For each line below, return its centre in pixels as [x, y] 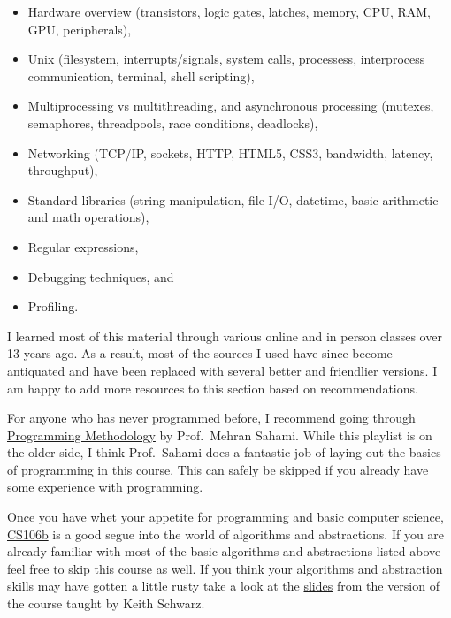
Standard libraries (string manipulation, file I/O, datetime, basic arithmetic [233, 199]
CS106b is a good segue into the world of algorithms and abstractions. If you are [226, 534]
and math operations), [88, 217]
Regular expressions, [83, 246]
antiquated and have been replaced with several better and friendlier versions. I [222, 370]
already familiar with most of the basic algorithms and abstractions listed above [224, 551]
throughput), [63, 170]
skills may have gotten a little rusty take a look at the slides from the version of [223, 586]
